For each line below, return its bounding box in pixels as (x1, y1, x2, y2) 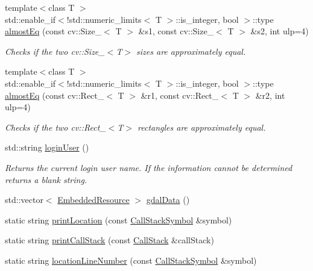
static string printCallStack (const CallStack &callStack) (5, 234, 214, 246)
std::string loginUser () (5, 141, 89, 154)
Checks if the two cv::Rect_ (5, 120, 106, 133)
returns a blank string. (5, 173, 87, 185)
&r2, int (255, 89, 285, 101)
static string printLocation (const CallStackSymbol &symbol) (5, 213, 232, 226)
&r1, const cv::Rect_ (141, 89, 219, 101)
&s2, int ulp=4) (250, 25, 309, 37)
